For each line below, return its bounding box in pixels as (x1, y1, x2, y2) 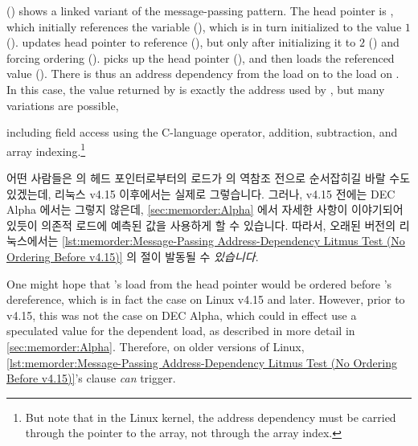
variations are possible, (6, 96, 119, 113)
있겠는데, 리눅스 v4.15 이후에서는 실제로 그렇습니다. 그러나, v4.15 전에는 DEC (6, 185, 395, 202)
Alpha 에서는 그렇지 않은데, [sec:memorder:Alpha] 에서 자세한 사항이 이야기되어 (6, 201, 404, 218)
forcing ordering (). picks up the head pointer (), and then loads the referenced (6, 49, 395, 66)
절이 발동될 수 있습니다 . (140, 248, 259, 264)
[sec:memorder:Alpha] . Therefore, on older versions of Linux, (6, 338, 305, 354)
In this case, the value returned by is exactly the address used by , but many (6, 80, 385, 97)
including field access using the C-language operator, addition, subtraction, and (6, 124, 398, 141)
